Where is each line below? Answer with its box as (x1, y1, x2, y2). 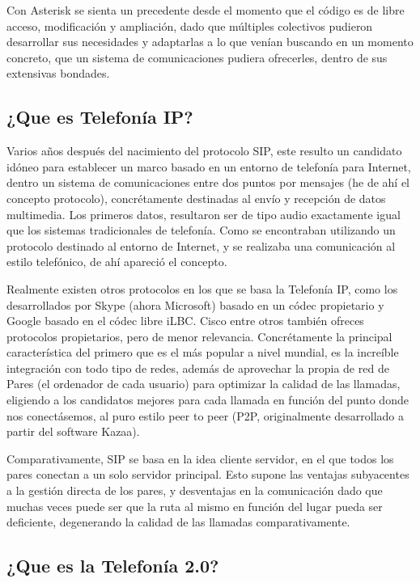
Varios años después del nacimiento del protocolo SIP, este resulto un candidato (6, 142, 402, 159)
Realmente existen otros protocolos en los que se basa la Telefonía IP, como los (6, 280, 398, 297)
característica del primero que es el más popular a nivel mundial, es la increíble (6, 344, 399, 361)
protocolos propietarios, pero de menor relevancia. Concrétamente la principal (6, 327, 392, 344)
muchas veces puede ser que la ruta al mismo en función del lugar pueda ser (6, 497, 383, 514)
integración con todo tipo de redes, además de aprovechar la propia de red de (6, 359, 389, 376)
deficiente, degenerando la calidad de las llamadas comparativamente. (6, 513, 350, 530)
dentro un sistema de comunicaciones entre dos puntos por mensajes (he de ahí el (6, 174, 409, 191)
